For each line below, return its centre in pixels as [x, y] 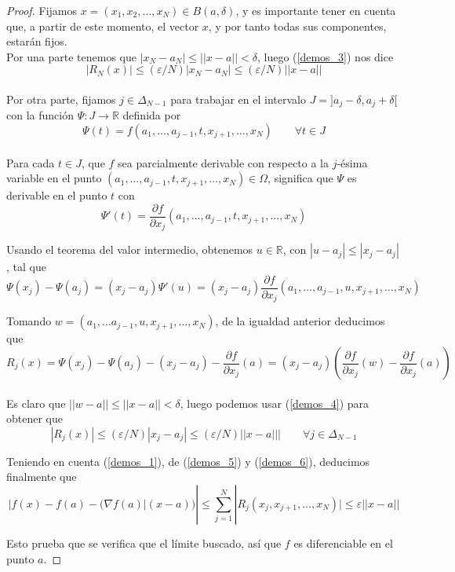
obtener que [35, 418]
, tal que [26, 267]
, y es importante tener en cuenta [316, 10]
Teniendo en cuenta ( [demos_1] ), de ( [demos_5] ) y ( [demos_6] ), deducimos [188, 461]
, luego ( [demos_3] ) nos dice [325, 56]
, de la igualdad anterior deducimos [300, 321]
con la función [40, 115]
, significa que [300, 178]
